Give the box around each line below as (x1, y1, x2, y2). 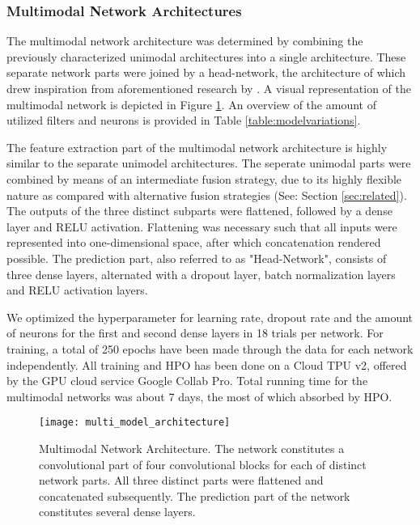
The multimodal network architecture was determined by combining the (6, 32, 363, 49)
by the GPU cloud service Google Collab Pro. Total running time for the (6, 372, 368, 389)
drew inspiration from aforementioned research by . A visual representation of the (6, 80, 411, 96)
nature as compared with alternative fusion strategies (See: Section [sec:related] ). (6, 186, 407, 203)
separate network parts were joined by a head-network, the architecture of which (6, 64, 406, 81)
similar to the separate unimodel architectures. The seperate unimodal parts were (6, 155, 411, 171)
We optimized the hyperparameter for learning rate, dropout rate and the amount (6, 308, 414, 325)
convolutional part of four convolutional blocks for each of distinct (39, 455, 367, 472)
